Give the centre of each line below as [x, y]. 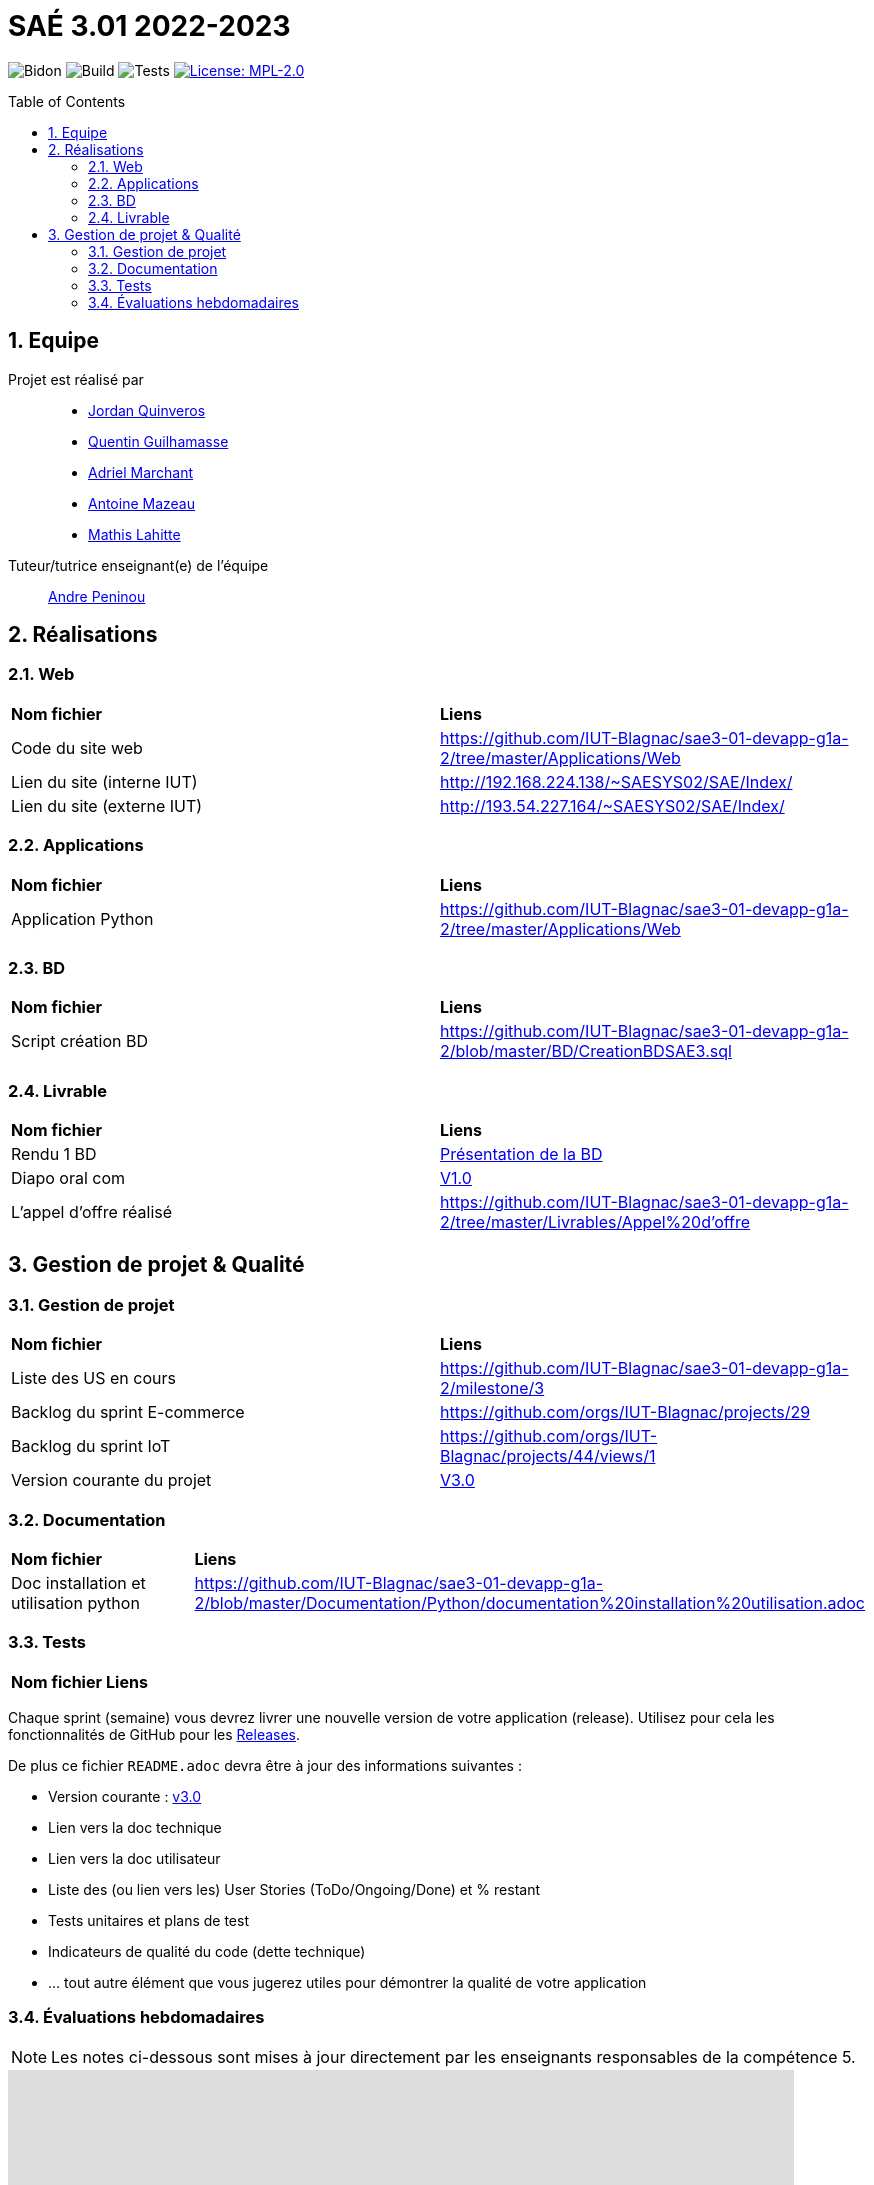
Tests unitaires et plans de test [148, 1920]
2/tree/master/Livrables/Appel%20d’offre [595, 1222]
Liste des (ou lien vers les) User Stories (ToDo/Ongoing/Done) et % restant [294, 1889]
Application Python [82, 918]
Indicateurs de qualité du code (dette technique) [207, 1951]
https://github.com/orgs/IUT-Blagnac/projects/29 [625, 1412]
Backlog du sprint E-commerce [128, 1412]
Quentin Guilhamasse [158, 441]
